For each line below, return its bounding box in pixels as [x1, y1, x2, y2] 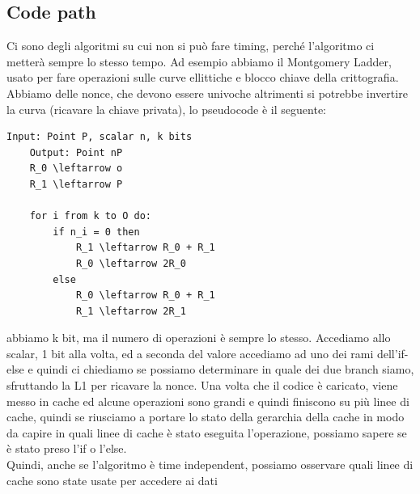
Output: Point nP [29, 146, 123, 158]
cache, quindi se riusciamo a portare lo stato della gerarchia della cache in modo [6, 408, 405, 425]
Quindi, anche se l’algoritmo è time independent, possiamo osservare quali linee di [6, 456, 414, 473]
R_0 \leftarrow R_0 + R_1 [75, 289, 215, 302]
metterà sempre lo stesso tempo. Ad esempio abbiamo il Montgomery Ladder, [6, 53, 392, 70]
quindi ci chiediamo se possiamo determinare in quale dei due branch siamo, [36, 361, 414, 378]
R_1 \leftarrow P [29, 178, 123, 190]
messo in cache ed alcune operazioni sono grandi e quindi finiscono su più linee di [6, 392, 409, 409]
